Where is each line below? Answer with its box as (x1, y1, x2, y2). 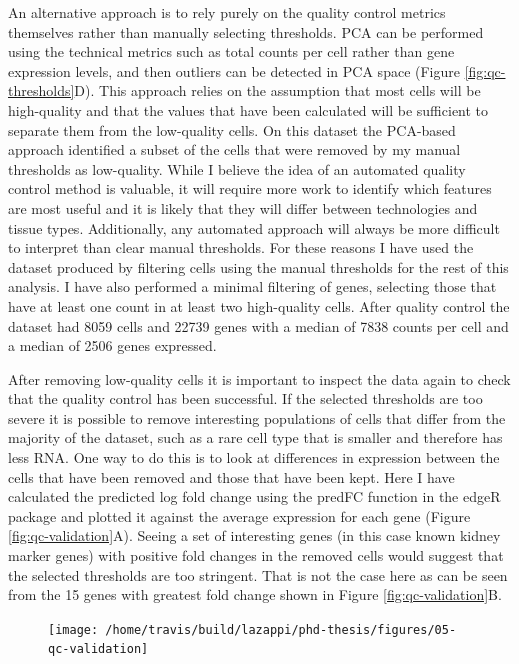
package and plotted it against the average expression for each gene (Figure (8, 505, 471, 526)
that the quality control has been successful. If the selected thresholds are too (8, 388, 483, 409)
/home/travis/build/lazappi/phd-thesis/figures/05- (105, 622, 457, 637)
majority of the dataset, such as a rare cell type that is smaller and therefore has (8, 427, 503, 448)
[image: (48, 622, 99, 637)
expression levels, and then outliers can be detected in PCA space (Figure (8, 60, 460, 81)
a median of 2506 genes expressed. (8, 335, 217, 356)
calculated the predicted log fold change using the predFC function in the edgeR (8, 486, 501, 507)
